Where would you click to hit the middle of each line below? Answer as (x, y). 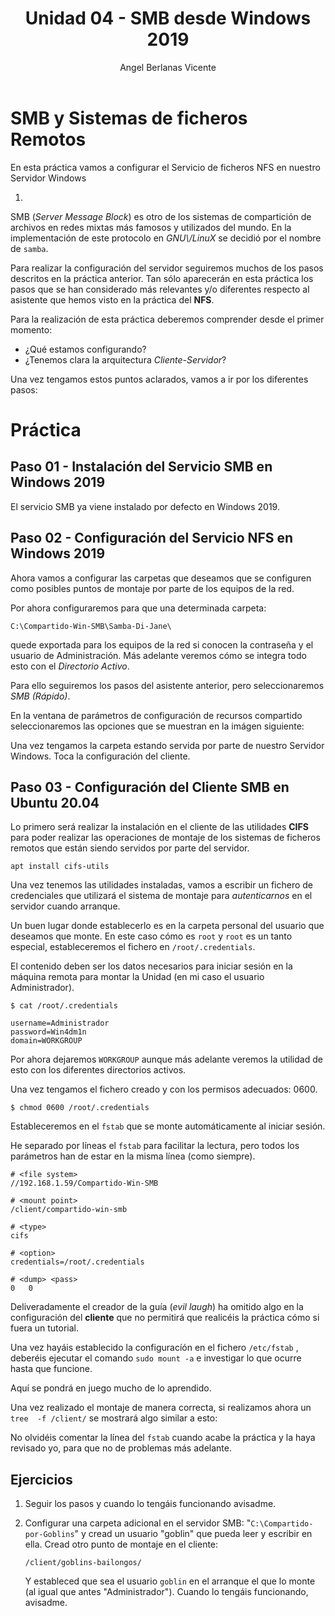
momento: (31, 329)
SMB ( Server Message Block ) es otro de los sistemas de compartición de (161, 216)
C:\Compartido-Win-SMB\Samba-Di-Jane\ (91, 626)
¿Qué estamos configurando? (85, 349)
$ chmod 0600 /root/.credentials (80, 1108)
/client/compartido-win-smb (69, 1210)
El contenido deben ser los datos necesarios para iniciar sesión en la (151, 966)
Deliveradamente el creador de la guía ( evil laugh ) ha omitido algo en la (157, 1307)
